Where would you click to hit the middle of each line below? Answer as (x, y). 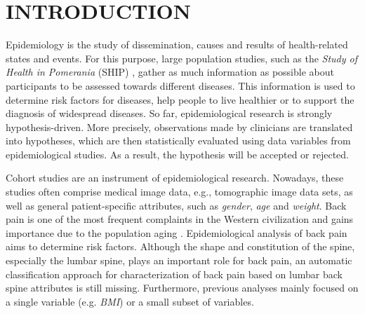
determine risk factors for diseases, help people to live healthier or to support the (180, 99)
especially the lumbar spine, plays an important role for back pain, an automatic (179, 260)
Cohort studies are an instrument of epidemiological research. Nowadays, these (175, 178)
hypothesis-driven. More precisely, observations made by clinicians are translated (179, 127)
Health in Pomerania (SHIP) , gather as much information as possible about (170, 72)
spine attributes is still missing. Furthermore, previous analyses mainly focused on (182, 288)
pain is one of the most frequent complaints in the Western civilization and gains (180, 219)
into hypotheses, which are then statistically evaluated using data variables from (178, 141)
